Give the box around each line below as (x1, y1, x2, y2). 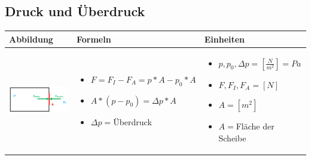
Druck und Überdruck (5, 2, 145, 20)
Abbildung (9, 32, 53, 45)
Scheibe (218, 131, 246, 144)
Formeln (76, 32, 111, 45)
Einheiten (204, 32, 245, 45)
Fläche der (236, 120, 275, 132)
